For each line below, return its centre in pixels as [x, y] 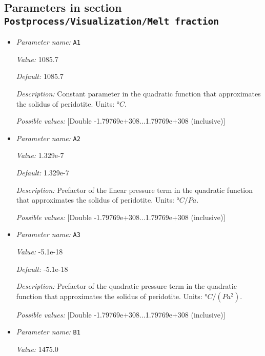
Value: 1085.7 [37, 59]
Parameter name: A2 [48, 138]
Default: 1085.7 [40, 76]
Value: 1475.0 [37, 349]
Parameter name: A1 [48, 42]
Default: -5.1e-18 [42, 269]
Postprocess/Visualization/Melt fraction [111, 21]
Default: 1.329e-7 [43, 173]
